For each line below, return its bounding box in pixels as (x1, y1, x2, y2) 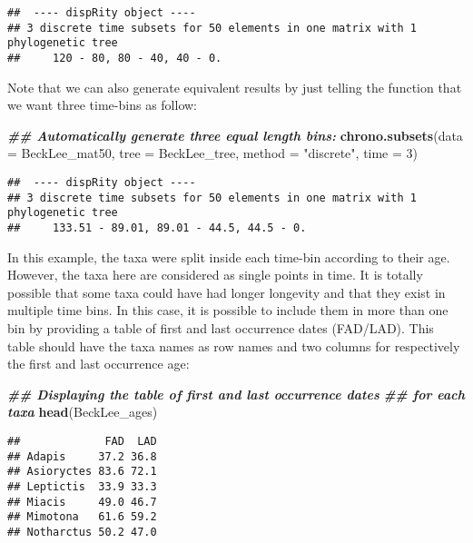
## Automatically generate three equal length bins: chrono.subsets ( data (7, 125, 463, 144)
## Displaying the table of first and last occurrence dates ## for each (7, 384, 465, 403)
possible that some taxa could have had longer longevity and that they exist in (7, 282, 446, 301)
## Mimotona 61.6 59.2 (7, 510, 157, 524)
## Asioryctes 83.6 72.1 (7, 465, 157, 479)
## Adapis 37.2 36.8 (7, 449, 157, 463)
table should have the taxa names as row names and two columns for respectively (7, 336, 460, 355)
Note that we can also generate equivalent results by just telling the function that (7, 77, 462, 96)
